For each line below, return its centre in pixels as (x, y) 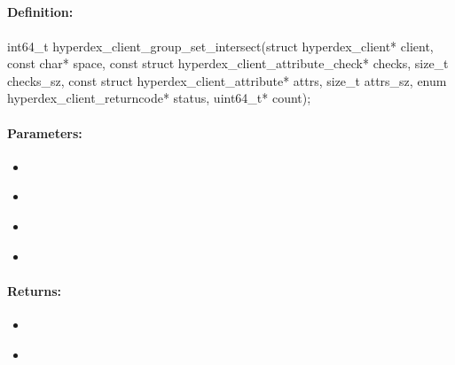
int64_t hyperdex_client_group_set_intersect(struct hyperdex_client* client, (220, 46)
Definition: (40, 12)
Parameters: (45, 132)
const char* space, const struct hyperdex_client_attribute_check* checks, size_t (228, 63)
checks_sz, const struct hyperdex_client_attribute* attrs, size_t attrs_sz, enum (227, 80)
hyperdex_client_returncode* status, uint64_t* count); (159, 98)
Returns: (35, 290)
